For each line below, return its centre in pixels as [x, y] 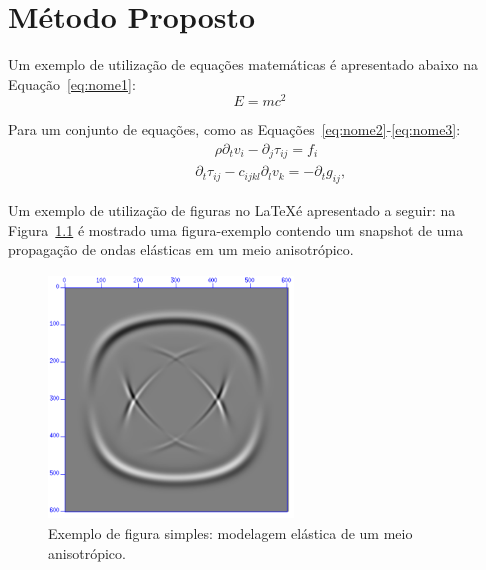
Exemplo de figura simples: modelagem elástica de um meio [230, 533]
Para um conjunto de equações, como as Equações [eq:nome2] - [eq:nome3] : [234, 129]
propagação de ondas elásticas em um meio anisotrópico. [181, 249]
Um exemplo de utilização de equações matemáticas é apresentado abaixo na [243, 64]
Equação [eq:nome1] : [72, 83]
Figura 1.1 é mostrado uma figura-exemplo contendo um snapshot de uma [236, 229]
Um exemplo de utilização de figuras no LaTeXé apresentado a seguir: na [232, 210]
